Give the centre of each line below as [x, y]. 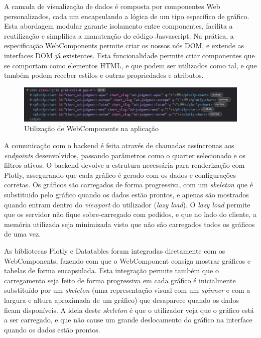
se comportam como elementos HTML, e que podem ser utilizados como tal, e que [130, 65]
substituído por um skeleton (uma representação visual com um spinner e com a [127, 290]
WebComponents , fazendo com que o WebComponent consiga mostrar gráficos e [127, 260]
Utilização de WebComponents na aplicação [92, 128]
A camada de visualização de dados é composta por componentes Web [112, 6]
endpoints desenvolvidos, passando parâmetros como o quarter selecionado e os [125, 155]
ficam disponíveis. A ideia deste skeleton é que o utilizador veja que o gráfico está [129, 310]
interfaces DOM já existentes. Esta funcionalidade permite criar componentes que [129, 55]
